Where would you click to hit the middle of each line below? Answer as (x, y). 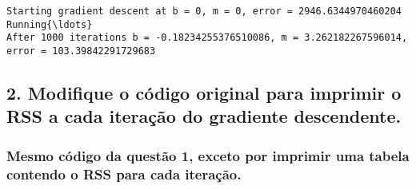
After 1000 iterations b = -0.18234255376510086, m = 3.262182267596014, (207, 38)
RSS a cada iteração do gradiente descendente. (204, 116)
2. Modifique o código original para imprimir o (204, 93)
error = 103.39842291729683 (81, 51)
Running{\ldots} (50, 24)
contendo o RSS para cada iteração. (124, 173)
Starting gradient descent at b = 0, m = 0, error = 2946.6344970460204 (204, 11)
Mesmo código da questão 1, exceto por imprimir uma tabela (208, 155)
